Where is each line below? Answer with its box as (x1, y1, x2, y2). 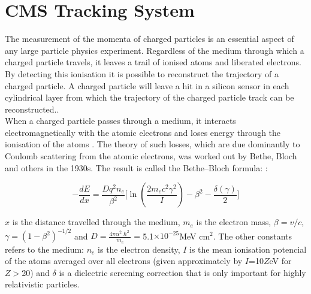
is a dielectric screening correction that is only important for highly (59, 266, 306, 278)
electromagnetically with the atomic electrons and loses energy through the (5, 126, 281, 138)
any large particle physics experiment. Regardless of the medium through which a (5, 44, 304, 56)
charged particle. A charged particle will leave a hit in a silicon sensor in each (5, 79, 289, 92)
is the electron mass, (196, 216, 271, 228)
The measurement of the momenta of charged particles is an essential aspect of (5, 32, 294, 45)
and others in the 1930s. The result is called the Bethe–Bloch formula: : (5, 161, 268, 174)
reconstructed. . (5, 102, 59, 115)
